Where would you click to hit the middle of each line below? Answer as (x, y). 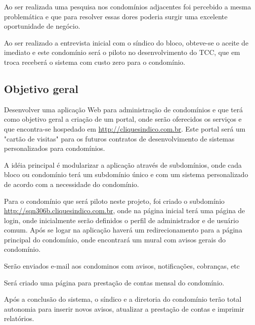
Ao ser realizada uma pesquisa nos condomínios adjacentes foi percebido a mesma (127, 6)
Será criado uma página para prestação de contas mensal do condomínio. (114, 282)
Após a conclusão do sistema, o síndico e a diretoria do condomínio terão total (123, 299)
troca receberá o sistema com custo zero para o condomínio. (95, 62)
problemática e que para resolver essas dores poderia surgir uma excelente (116, 16)
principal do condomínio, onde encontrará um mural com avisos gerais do (115, 239)
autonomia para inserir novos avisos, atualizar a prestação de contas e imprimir (124, 308)
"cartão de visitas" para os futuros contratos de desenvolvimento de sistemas (119, 138)
